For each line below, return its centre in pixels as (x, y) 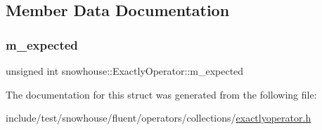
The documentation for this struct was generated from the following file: (161, 94)
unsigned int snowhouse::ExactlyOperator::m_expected (125, 71)
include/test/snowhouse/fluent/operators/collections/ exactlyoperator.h (159, 118)
